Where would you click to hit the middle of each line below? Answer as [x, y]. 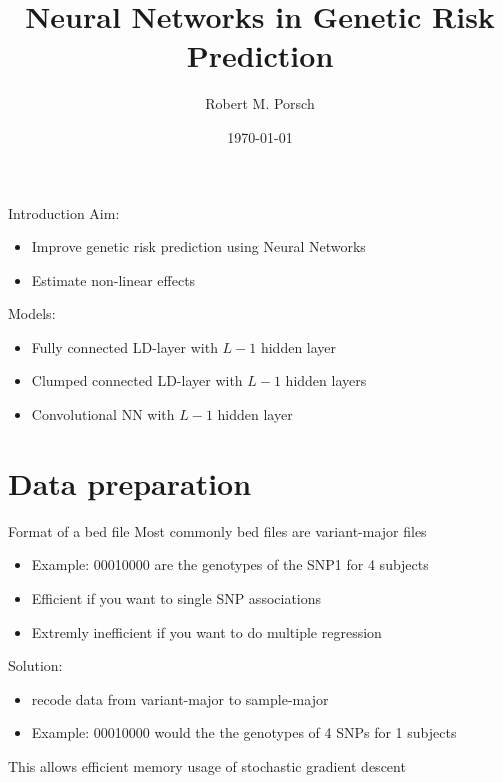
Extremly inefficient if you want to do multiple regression [206, 631]
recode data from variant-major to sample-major [180, 698]
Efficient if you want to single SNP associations [176, 597]
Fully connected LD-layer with [124, 346]
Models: [32, 313]
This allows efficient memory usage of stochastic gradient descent [207, 765]
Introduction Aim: [64, 212]
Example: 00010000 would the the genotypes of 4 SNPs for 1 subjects [244, 732]
